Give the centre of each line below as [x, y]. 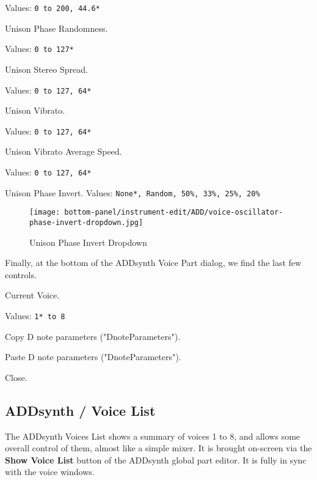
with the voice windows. [50, 472]
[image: [45, 212]
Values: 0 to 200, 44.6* [53, 7]
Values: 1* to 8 [35, 316]
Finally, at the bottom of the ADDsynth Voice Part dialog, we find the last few [153, 263]
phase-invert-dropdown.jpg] [86, 222]
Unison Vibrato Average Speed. [64, 151]
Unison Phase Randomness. [56, 28]
